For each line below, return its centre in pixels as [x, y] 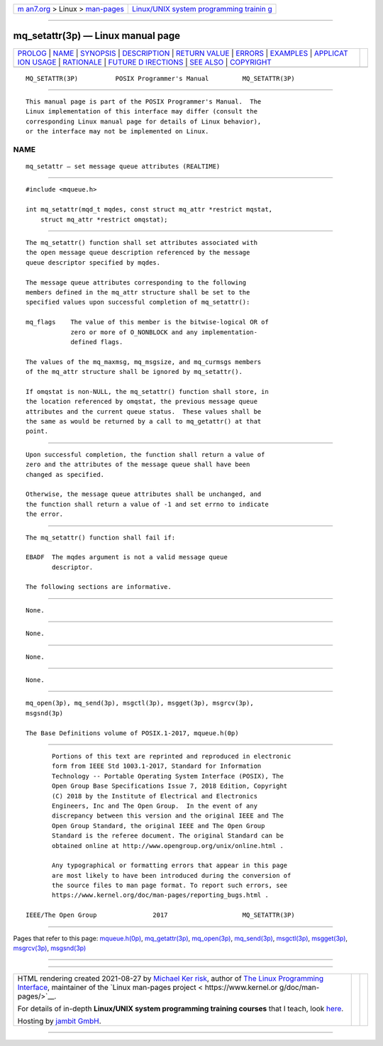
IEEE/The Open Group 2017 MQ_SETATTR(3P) [160, 915]
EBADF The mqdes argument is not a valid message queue [127, 557]
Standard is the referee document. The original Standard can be [168, 836]
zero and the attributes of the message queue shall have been [138, 464]
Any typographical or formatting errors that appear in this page [170, 865]
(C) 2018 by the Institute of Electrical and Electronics [155, 796]
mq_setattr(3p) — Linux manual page [97, 36]
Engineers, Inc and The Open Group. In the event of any [155, 806]
